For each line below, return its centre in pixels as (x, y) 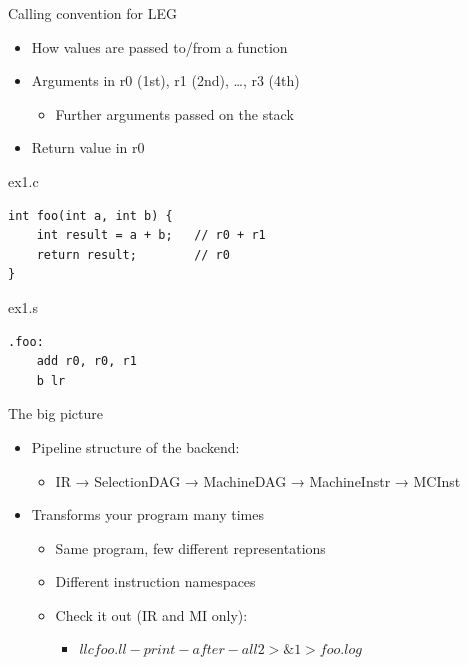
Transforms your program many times (147, 514)
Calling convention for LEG (92, 13)
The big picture (55, 413)
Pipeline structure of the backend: (135, 446)
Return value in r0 (88, 147)
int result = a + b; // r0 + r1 (151, 235)
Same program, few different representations (190, 547)
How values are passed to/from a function (159, 46)
